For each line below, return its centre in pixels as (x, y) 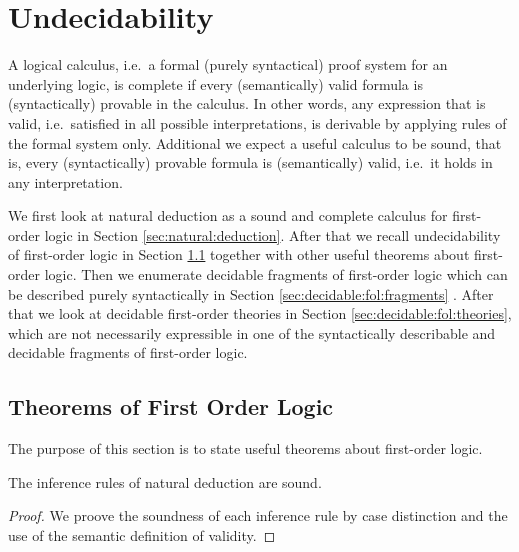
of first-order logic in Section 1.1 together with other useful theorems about (239, 254)
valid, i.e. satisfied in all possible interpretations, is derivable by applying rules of (257, 122)
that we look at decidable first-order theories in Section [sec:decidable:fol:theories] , (260, 313)
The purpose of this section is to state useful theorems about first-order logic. (245, 448)
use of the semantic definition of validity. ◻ (142, 535)
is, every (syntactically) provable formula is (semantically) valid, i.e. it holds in (250, 162)
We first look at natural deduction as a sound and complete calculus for (228, 215)
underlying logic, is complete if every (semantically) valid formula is (215, 83)
